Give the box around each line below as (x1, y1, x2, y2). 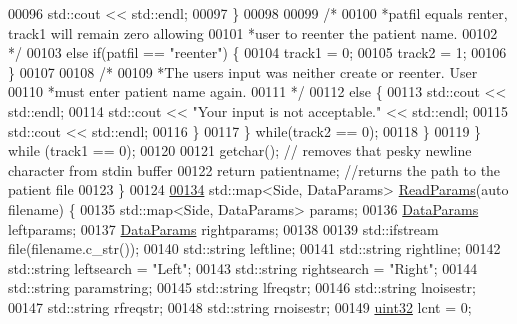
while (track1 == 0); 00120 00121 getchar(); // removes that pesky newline (8, 140, 472, 161)
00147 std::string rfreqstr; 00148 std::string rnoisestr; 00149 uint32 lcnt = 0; (8, 296, 472, 317)
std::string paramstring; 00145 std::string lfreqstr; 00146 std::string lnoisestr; (8, 277, 476, 298)
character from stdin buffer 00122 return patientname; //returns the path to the (8, 159, 501, 180)
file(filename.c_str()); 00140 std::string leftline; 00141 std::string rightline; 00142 (8, 238, 501, 259)
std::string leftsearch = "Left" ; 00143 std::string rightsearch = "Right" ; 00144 (8, 257, 478, 278)
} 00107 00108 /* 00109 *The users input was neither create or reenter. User (8, 61, 478, 82)
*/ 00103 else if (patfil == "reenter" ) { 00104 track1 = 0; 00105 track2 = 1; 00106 (8, 42, 507, 63)
